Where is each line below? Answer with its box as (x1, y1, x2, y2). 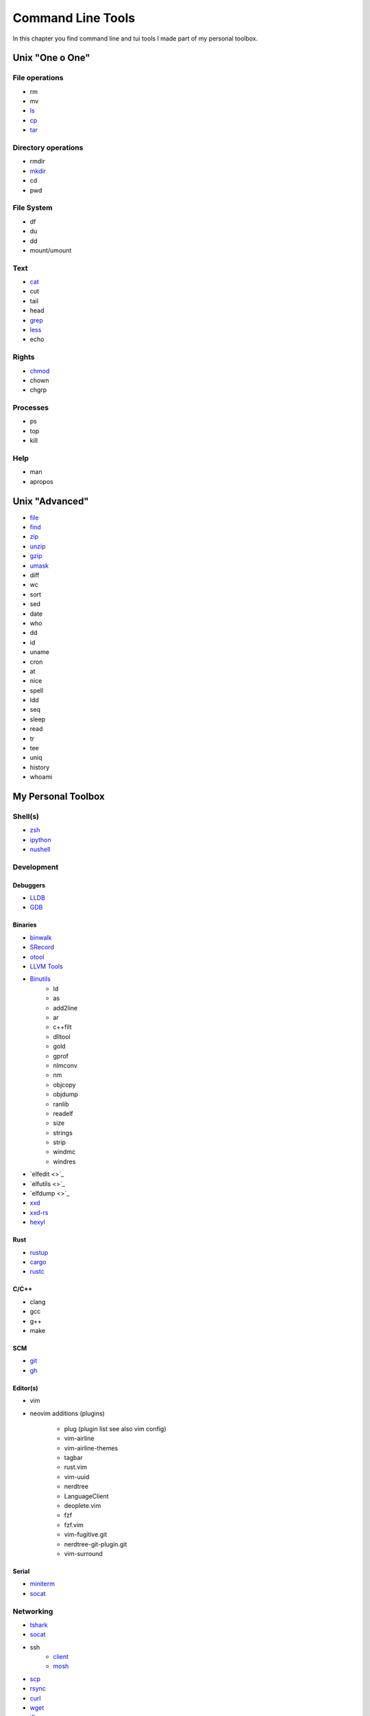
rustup (29, 1248, 49, 1256)
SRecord (29, 943, 54, 951)
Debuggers (12, 881, 46, 889)
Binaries (12, 920, 37, 929)
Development (12, 862, 59, 872)
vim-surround (64, 1549, 103, 1557)
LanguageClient (64, 1492, 109, 1500)
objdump (53, 1090, 79, 1098)
